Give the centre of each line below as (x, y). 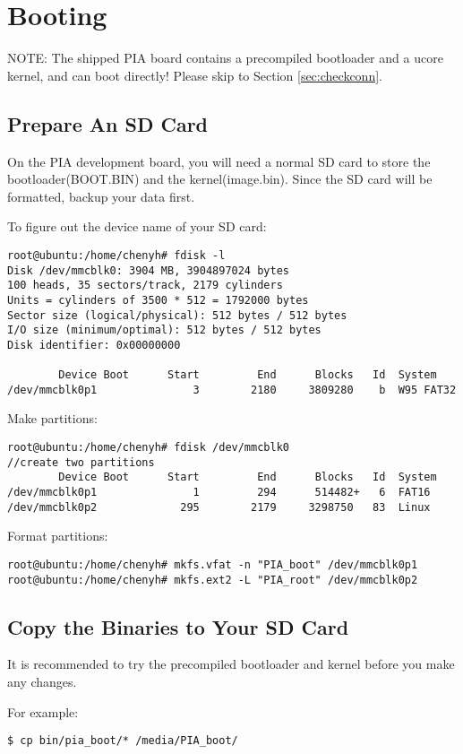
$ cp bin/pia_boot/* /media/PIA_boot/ (123, 741)
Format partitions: (58, 536)
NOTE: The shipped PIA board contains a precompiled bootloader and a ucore (225, 58)
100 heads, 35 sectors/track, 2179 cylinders (145, 286)
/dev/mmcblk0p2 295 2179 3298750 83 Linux (219, 507)
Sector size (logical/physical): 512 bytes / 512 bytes (177, 315)
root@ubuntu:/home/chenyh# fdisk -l (116, 255)
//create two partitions (81, 462)
